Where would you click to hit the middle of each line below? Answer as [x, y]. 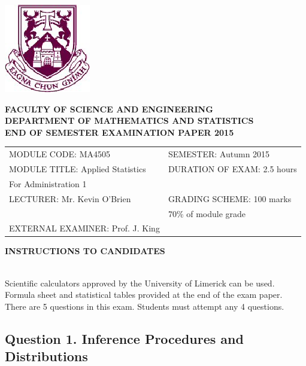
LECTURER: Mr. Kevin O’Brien [70, 198]
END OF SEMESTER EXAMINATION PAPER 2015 [119, 132]
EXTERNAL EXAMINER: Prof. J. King [84, 228]
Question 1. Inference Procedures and [124, 338]
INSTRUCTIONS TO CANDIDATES [85, 251]
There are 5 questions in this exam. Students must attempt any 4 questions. [145, 306]
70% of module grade [207, 213]
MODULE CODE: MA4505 [60, 154]
